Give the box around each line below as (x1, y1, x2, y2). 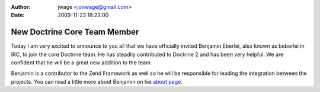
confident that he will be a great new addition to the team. (11, 59, 152, 66)
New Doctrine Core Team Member (11, 27, 139, 37)
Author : (11, 4, 31, 10)
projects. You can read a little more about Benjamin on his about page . (11, 78, 183, 85)
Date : (11, 12, 25, 19)
